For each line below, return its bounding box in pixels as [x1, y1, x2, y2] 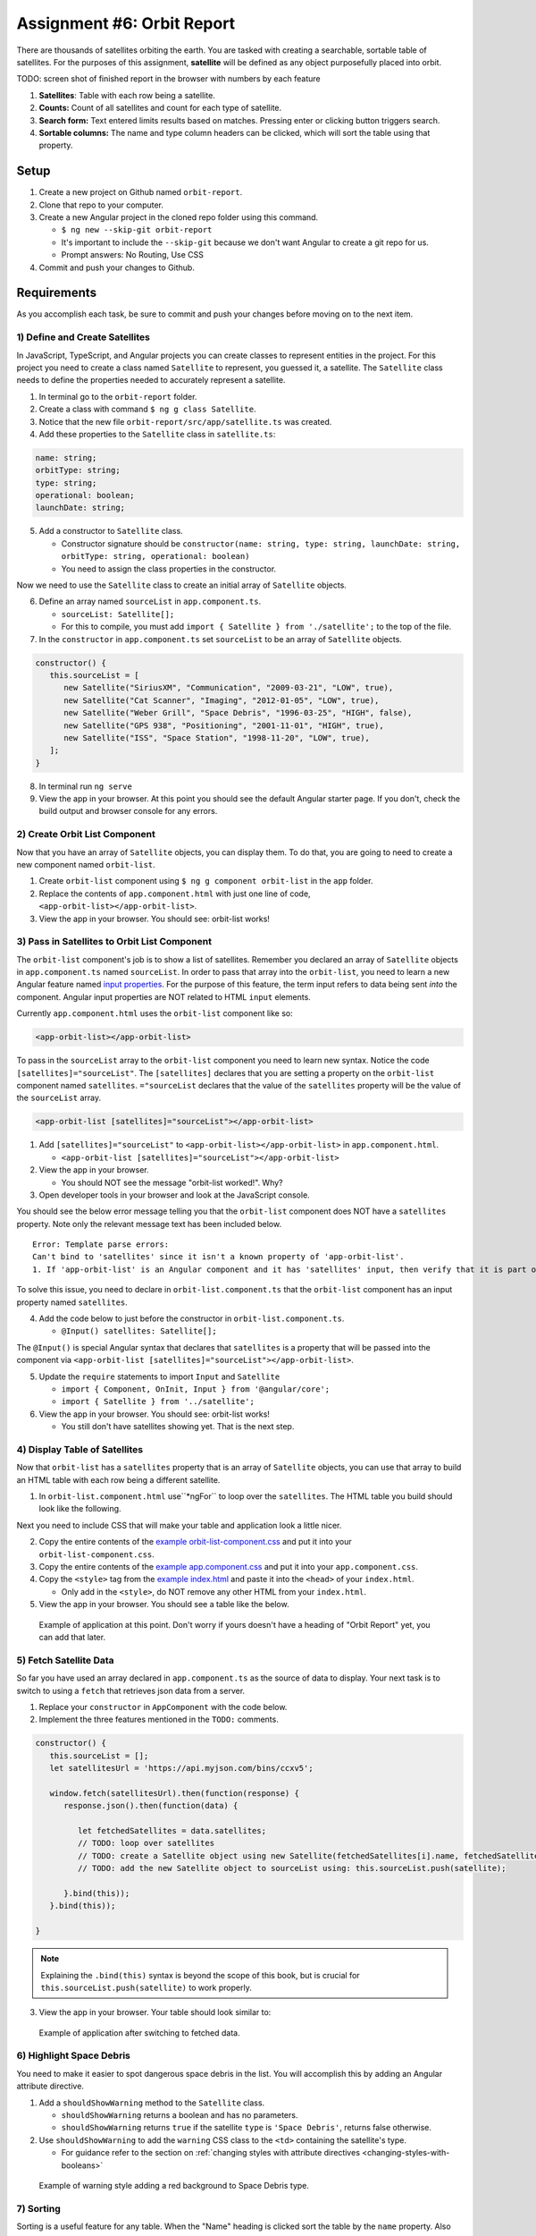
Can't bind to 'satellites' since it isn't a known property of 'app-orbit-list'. [32, 1252, 405, 1262]
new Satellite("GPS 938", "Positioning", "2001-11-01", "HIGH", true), [63, 720, 384, 731]
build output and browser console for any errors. [38, 806, 218, 817]
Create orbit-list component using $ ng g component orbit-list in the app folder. [38, 876, 373, 886]
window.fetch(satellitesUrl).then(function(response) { [49, 1788, 299, 1798]
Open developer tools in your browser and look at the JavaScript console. [38, 1190, 310, 1200]
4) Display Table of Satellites [16, 1443, 144, 1455]
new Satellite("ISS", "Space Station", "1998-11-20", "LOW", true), [63, 733, 371, 742]
